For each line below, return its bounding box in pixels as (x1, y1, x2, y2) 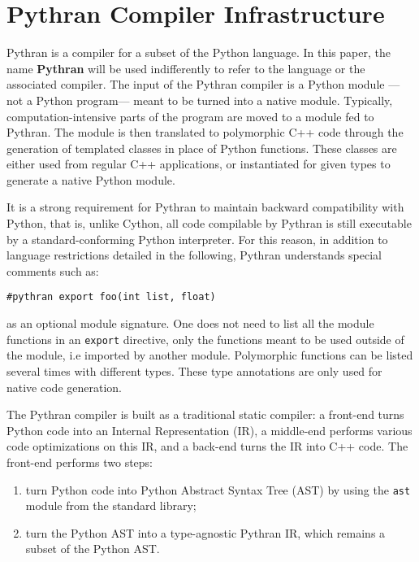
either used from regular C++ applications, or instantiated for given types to (6, 155, 391, 172)
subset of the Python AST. (25, 540, 160, 557)
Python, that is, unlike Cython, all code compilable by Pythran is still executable (6, 215, 412, 232)
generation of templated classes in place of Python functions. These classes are (6, 139, 397, 156)
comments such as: (6, 262, 99, 279)
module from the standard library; (25, 497, 197, 514)
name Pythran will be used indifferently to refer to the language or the (6, 59, 365, 76)
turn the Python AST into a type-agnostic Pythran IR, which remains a (25, 524, 386, 541)
